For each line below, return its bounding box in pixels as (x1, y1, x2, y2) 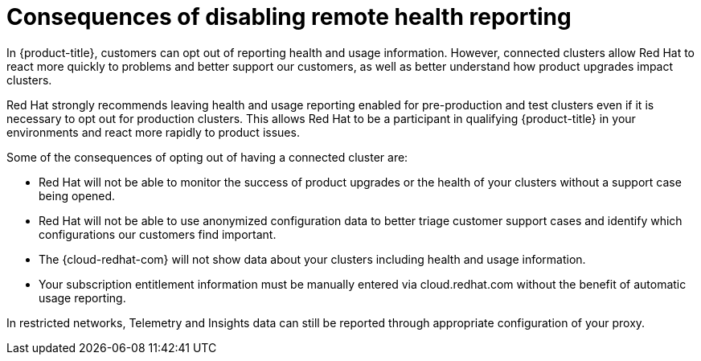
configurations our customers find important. (39, 227, 277, 241)
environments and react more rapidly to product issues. (6, 125, 300, 139)
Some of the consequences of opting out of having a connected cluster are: (6, 150, 408, 164)
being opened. (39, 188, 116, 203)
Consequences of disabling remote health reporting (6, 3, 572, 31)
